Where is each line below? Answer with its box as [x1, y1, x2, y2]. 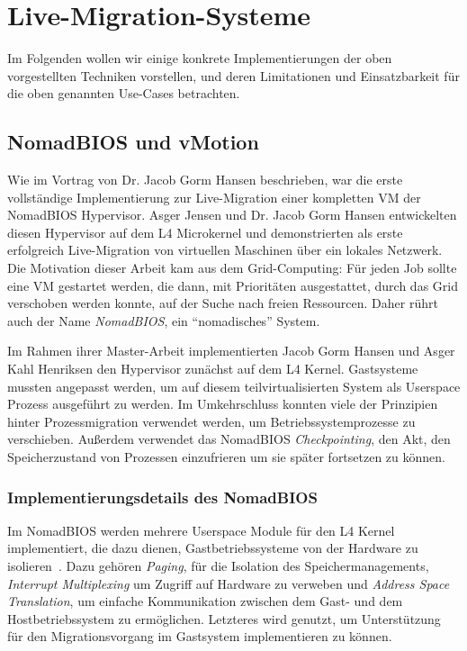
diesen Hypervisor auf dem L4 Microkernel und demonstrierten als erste [7, 222, 403, 241]
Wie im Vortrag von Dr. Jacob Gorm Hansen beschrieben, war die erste [7, 170, 403, 189]
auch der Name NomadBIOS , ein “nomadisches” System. [7, 311, 320, 330]
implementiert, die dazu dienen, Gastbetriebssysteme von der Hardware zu [7, 538, 418, 557]
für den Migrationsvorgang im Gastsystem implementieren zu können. [7, 627, 392, 646]
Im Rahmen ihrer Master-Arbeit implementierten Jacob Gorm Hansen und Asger [7, 341, 455, 360]
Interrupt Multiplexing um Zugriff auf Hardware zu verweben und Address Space [7, 574, 450, 592]
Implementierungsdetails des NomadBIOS [7, 485, 318, 508]
